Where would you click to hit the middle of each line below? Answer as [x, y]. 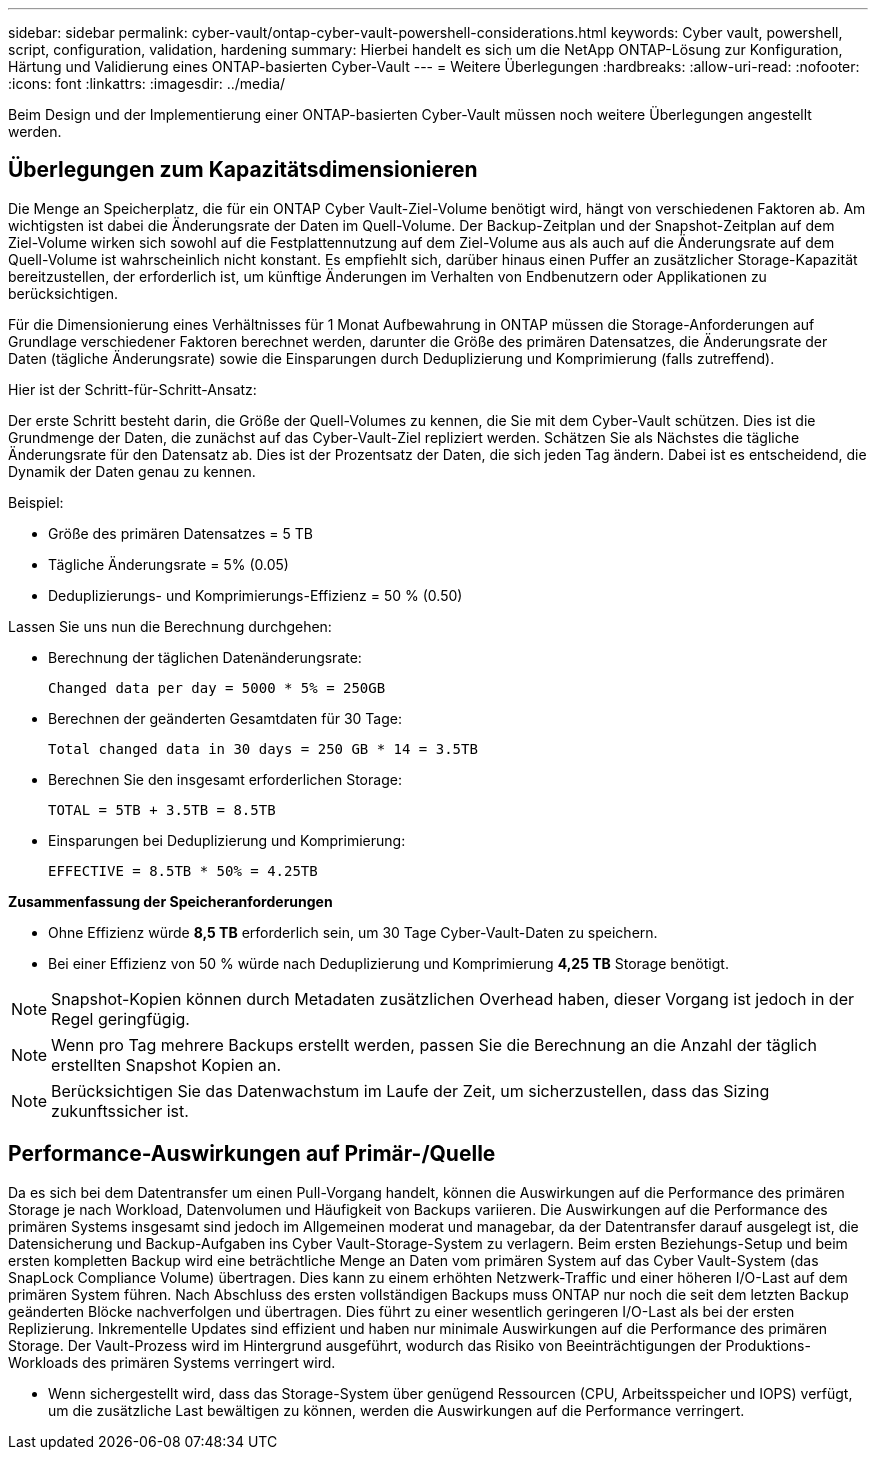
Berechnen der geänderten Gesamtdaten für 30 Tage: [225, 718]
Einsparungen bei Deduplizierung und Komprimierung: [227, 840]
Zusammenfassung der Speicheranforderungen [170, 901]
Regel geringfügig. [120, 1018]
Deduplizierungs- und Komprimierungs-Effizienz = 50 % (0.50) [255, 595]
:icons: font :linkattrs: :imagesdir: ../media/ [147, 83]
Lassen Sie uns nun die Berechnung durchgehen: [170, 626]
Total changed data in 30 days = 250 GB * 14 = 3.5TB [263, 748]
